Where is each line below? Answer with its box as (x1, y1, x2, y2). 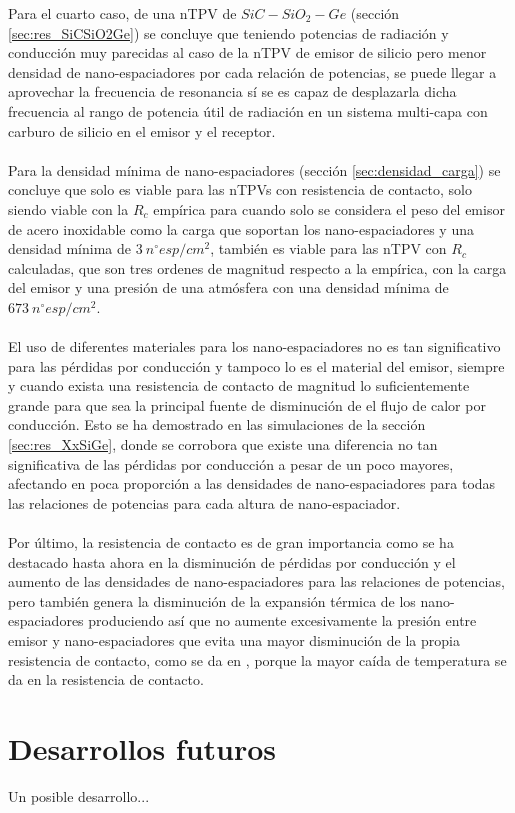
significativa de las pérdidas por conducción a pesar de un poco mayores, (8, 453, 454, 474)
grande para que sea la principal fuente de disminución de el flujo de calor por (8, 394, 486, 415)
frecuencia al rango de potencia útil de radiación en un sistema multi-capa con (8, 100, 488, 121)
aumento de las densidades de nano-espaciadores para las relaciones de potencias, (8, 571, 505, 592)
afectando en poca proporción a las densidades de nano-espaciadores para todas (8, 473, 496, 494)
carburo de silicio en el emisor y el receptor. (8, 120, 276, 141)
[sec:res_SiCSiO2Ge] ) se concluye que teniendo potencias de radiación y (8, 22, 449, 43)
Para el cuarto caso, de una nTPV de (8, 3, 237, 23)
